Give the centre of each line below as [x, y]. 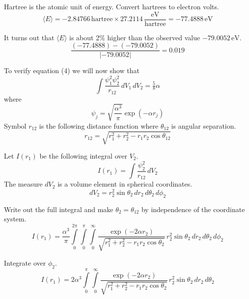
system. [15, 219]
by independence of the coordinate [193, 209]
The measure [23, 184]
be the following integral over [83, 155]
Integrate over [25, 262]
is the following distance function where [99, 125]
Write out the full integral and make [59, 209]
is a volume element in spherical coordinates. [125, 184]
